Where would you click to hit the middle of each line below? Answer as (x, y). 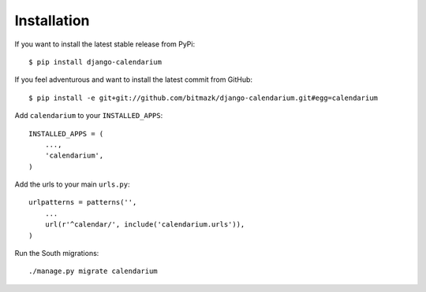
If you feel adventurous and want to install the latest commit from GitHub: (133, 79)
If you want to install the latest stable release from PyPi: (105, 44)
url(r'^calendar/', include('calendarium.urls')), (145, 225)
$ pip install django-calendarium (95, 62)
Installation (52, 20)
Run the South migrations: (57, 253)
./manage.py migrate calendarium (93, 271)
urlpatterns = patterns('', (83, 202)
